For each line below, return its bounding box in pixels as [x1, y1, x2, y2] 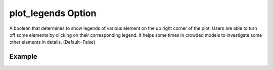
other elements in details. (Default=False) [9, 39, 96, 45]
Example [9, 52, 37, 61]
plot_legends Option [9, 8, 97, 19]
